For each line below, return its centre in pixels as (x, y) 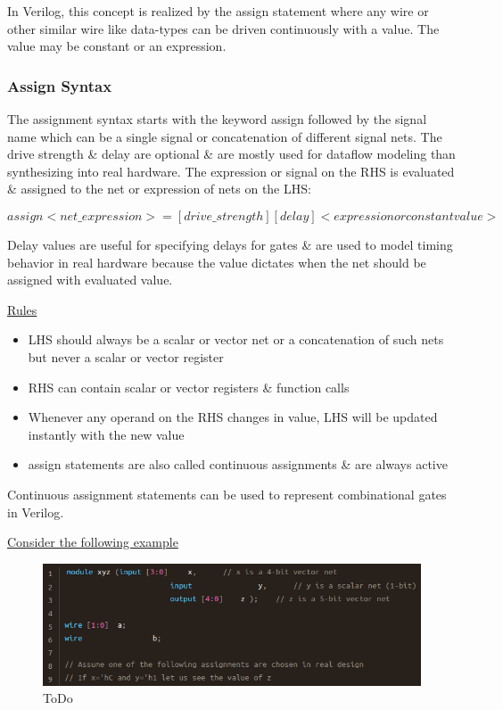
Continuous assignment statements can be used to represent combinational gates (227, 494)
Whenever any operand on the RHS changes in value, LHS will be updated (233, 417)
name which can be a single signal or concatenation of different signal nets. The (225, 136)
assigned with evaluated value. (90, 280)
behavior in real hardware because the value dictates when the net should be (217, 262)
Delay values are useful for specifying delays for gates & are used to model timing (230, 244)
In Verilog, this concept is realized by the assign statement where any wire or (218, 11)
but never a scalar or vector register (126, 356)
